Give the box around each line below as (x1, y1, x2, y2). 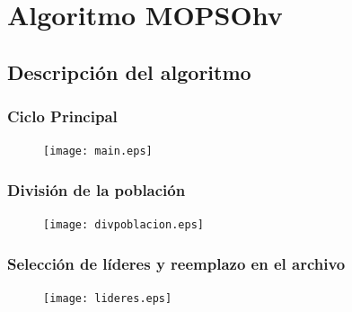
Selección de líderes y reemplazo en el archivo (7, 252, 346, 274)
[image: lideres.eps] (43, 292, 172, 306)
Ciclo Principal (7, 105, 118, 128)
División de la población (7, 178, 186, 201)
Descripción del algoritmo (7, 58, 251, 85)
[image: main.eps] (43, 145, 153, 158)
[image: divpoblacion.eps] (43, 218, 204, 232)
